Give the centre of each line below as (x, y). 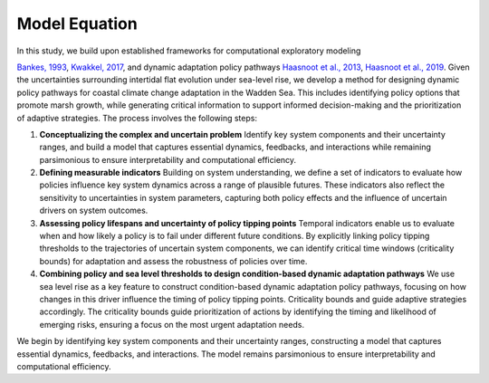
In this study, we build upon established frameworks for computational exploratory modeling (189, 51)
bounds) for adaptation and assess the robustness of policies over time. (173, 261)
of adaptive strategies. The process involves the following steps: (137, 118)
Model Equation (77, 24)
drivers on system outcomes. (94, 211)
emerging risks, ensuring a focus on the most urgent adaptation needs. (172, 324)
